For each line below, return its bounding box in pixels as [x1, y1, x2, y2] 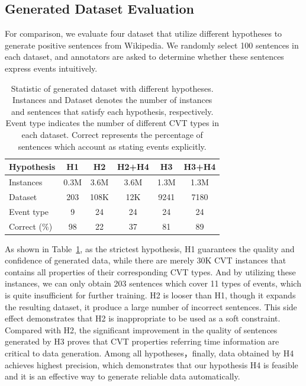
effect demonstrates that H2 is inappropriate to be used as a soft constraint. [5, 312, 281, 324]
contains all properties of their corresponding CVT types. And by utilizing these [5, 265, 296, 278]
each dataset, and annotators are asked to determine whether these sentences [5, 50, 284, 63]
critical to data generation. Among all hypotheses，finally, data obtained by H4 [5, 346, 294, 359]
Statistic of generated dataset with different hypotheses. [11, 82, 214, 94]
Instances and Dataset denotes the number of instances [12, 94, 212, 106]
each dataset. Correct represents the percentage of [21, 128, 203, 140]
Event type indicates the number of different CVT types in [5, 117, 219, 129]
